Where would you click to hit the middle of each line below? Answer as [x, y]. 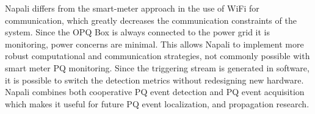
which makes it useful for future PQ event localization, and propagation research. [157, 103]
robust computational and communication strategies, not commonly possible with [157, 56]
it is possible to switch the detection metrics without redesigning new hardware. [154, 80]
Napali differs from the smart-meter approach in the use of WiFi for [132, 8]
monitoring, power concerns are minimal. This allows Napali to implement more [154, 44]
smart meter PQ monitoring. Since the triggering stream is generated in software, [157, 67]
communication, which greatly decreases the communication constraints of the [151, 20]
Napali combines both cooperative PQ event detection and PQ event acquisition [155, 92]
